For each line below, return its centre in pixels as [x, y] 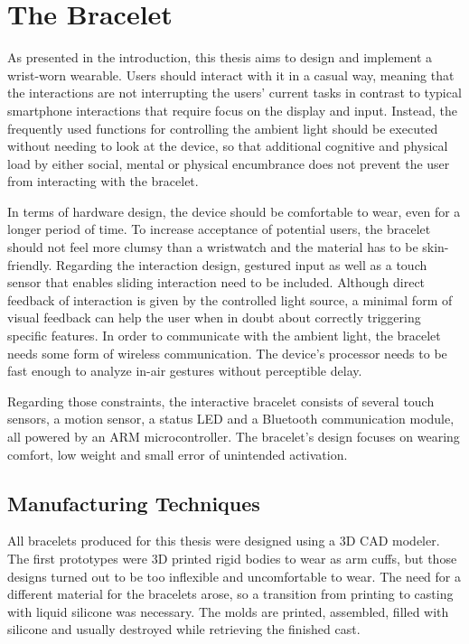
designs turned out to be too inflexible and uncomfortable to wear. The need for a [234, 576]
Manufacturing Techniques [134, 503]
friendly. [30, 264]
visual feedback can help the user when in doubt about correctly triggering [214, 317]
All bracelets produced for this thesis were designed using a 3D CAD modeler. [224, 541]
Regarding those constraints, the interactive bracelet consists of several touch [221, 401]
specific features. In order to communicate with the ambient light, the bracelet [224, 336]
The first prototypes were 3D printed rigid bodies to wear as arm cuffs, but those [232, 558]
